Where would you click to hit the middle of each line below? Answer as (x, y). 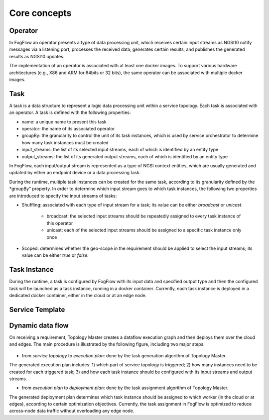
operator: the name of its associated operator (68, 129)
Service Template (37, 309)
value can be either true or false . (55, 255)
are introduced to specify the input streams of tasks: (63, 196)
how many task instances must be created (65, 142)
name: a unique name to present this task (64, 121)
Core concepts (40, 13)
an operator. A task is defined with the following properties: (70, 112)
